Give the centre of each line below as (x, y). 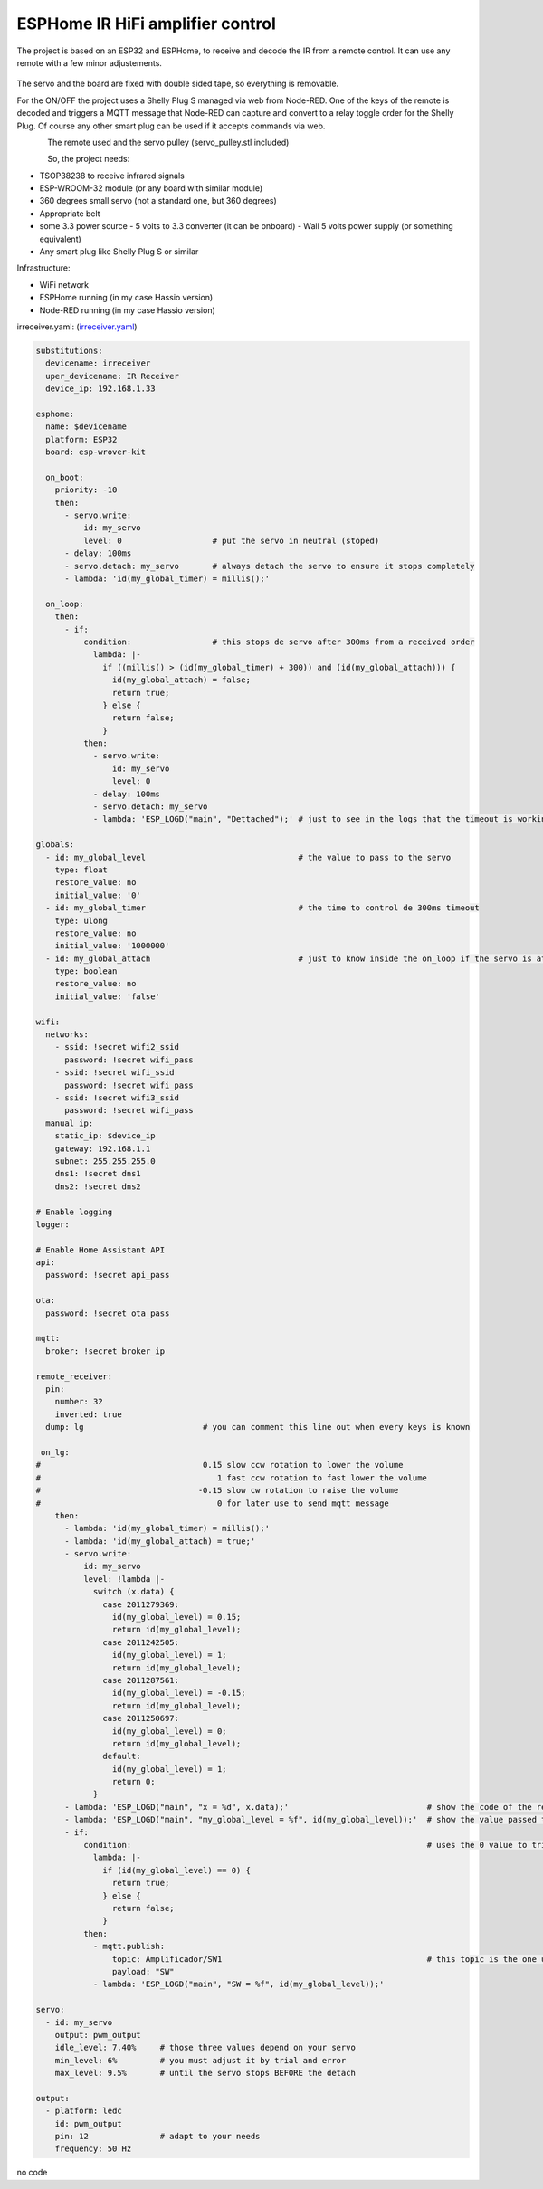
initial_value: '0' (98, 895)
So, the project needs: (89, 159)
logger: (52, 1224)
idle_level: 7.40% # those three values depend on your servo (205, 2048)
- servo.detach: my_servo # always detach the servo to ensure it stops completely (270, 566)
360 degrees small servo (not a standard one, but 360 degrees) (158, 201)
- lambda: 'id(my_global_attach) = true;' (160, 1541)
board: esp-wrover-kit (96, 452)
